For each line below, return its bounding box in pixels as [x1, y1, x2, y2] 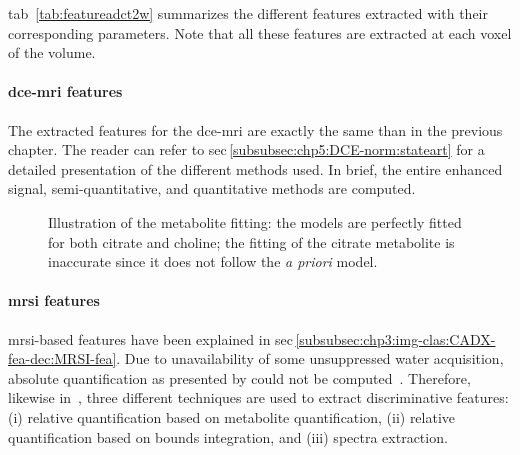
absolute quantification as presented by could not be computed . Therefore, [8, 367, 471, 388]
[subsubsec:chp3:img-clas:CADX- [295, 328, 496, 349]
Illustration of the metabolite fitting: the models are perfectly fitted [48, 211, 462, 232]
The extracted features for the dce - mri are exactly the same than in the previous [8, 119, 503, 140]
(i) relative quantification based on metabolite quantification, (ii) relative [8, 406, 456, 427]
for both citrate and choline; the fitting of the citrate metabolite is [48, 231, 455, 252]
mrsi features [8, 290, 100, 311]
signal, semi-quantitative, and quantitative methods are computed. [8, 178, 416, 199]
